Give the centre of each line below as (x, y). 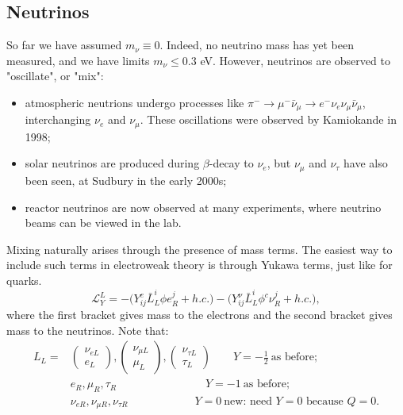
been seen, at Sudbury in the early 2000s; (126, 180)
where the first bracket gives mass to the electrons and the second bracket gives (200, 314)
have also (366, 163)
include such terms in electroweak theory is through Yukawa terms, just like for (200, 265)
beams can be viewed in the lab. (103, 223)
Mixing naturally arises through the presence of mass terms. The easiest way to (200, 249)
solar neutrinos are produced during (112, 163)
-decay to (231, 163)
